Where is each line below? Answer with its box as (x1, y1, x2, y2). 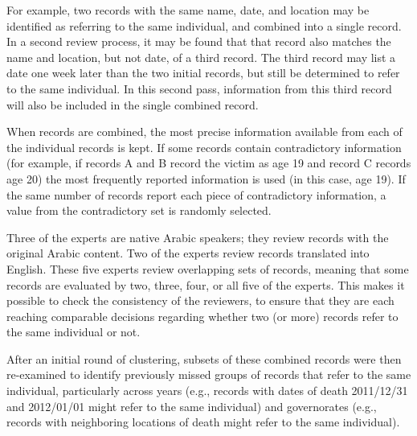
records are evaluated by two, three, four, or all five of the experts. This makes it (6, 276, 405, 293)
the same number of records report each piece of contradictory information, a (6, 186, 386, 203)
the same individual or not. (6, 323, 141, 340)
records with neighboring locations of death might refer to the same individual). (6, 413, 400, 430)
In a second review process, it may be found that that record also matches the (6, 33, 391, 50)
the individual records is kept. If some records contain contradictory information (6, 138, 402, 155)
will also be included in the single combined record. (6, 96, 259, 113)
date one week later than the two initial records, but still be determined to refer (6, 64, 400, 81)
